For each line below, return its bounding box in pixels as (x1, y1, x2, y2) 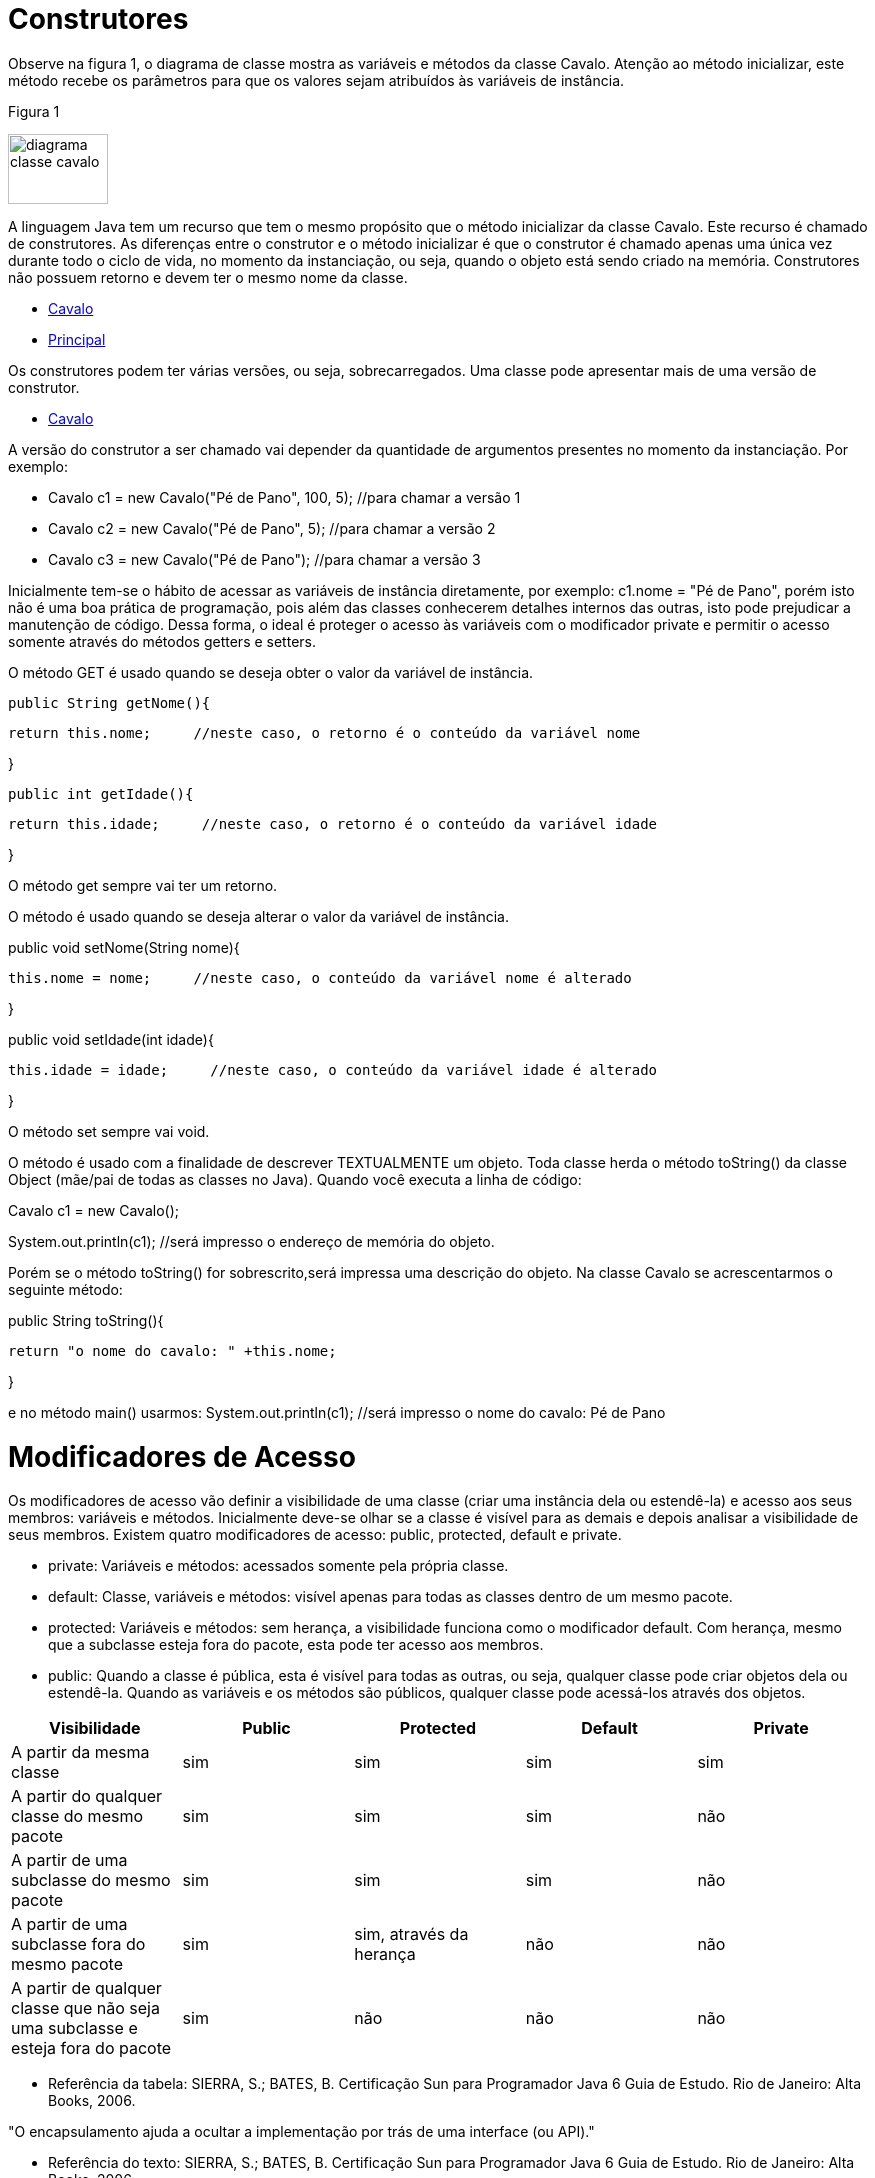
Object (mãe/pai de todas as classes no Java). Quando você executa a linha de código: (8, 1170, 582, 1188)
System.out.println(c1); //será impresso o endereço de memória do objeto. (8, 1232, 495, 1250)
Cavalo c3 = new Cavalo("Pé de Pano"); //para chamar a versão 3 (48, 550, 481, 568)
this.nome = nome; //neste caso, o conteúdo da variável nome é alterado (8, 969, 632, 986)
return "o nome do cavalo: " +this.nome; (8, 1342, 337, 1359)
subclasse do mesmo (11, 1870, 171, 1891)
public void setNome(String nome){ (8, 938, 240, 956)
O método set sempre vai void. (8, 1122, 210, 1140)
